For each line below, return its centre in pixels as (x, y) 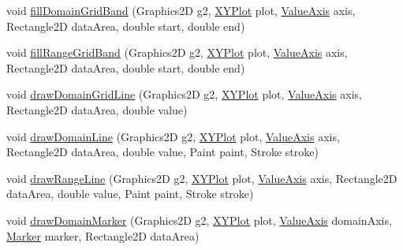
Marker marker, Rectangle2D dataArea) (103, 235)
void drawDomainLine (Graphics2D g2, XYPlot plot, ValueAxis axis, (173, 136)
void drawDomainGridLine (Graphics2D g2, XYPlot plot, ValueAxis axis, (184, 94)
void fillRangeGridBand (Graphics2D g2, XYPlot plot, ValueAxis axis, (177, 52)
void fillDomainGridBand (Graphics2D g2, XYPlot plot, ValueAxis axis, (181, 10)
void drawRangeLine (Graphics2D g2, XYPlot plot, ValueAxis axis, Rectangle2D (202, 178)
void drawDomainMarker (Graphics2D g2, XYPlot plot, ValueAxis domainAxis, (199, 220)
